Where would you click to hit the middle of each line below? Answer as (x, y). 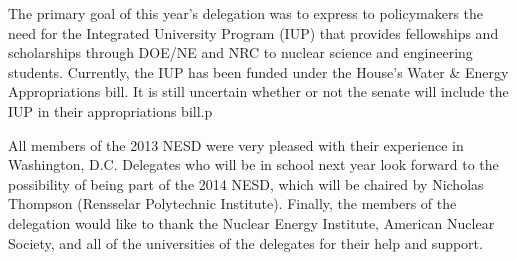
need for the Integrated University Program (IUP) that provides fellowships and (253, 32)
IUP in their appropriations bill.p (110, 110)
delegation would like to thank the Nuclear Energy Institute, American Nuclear (251, 222)
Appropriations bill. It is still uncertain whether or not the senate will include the (258, 91)
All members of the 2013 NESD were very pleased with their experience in (236, 144)
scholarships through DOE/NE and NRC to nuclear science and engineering (240, 52)
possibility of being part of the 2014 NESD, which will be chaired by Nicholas (246, 183)
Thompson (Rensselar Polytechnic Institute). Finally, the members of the (232, 203)
